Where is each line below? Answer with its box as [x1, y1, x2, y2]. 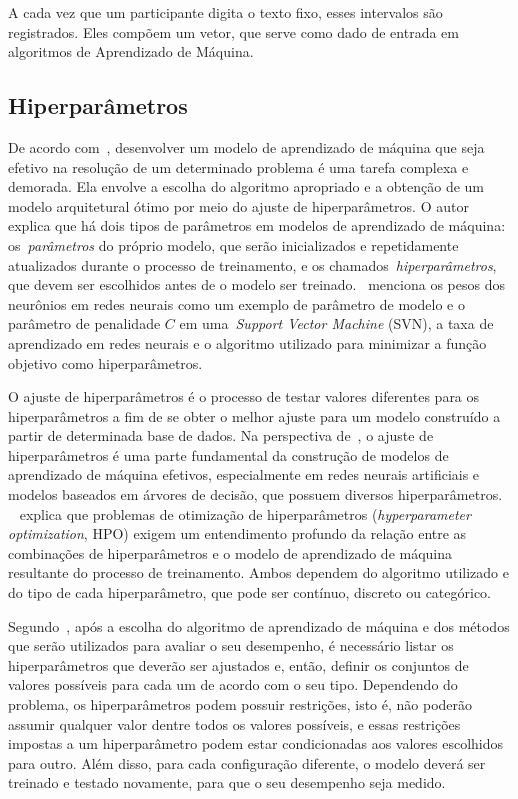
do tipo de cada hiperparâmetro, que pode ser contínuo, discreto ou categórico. [8, 582, 492, 603]
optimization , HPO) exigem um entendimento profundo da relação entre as [8, 523, 467, 544]
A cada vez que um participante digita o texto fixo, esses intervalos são [8, 2, 443, 22]
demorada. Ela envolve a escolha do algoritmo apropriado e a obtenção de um [8, 176, 485, 197]
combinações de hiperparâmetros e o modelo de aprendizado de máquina [8, 542, 453, 563]
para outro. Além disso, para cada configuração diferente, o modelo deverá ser [8, 752, 486, 773]
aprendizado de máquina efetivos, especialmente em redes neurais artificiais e [8, 464, 480, 485]
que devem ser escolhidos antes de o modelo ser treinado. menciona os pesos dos [8, 274, 505, 295]
